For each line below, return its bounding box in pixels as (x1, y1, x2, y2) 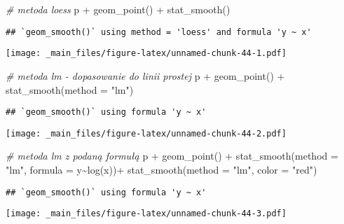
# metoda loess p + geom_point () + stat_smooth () (6, 2, 231, 16)
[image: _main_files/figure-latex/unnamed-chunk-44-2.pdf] (6, 128, 287, 139)
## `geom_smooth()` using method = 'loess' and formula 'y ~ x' (6, 27, 312, 37)
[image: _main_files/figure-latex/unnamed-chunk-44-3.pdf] (6, 209, 287, 219)
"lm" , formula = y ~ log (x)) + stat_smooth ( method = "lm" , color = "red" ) (6, 162, 317, 176)
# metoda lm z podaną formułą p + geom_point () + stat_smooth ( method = (6, 148, 338, 163)
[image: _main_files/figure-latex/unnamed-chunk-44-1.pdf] (6, 48, 287, 59)
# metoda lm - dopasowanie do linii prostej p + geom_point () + (6, 68, 285, 83)
